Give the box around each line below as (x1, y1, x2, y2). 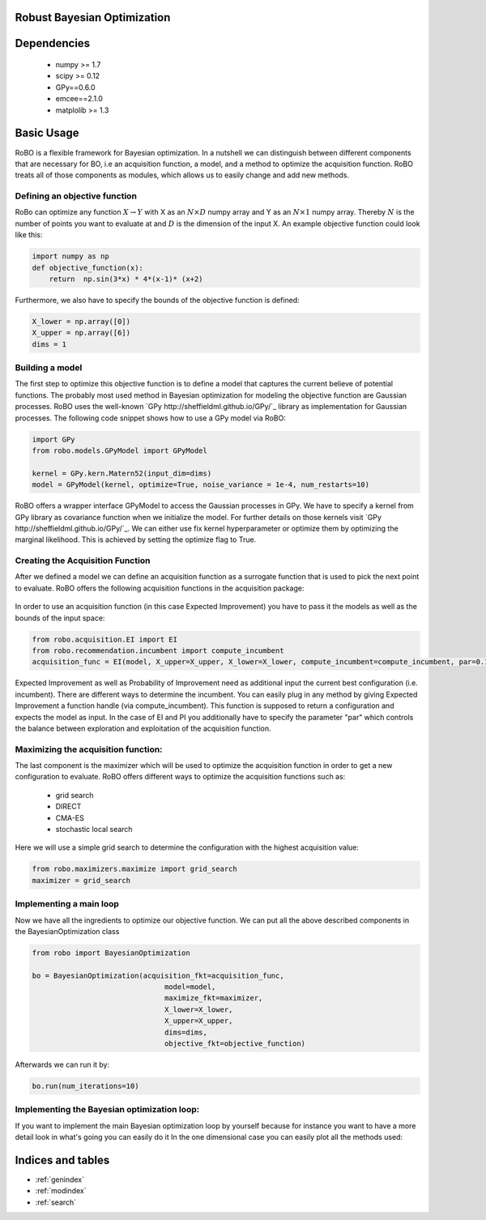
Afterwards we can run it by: (15, 1060, 109, 1069)
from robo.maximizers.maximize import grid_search (32, 864, 238, 874)
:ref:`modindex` (35, 1186, 87, 1196)
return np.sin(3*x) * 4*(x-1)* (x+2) (49, 274, 203, 284)
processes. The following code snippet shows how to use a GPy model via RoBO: (15, 413, 287, 423)
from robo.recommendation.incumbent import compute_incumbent (32, 646, 284, 655)
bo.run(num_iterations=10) (32, 1081, 139, 1091)
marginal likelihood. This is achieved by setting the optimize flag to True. (15, 535, 257, 544)
